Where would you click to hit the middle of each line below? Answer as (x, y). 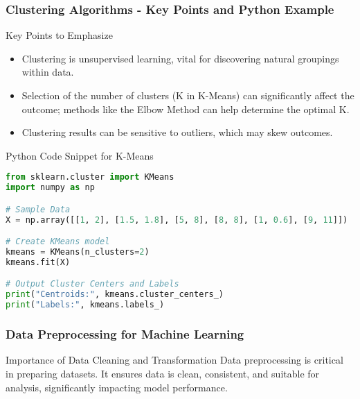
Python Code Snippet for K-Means (80, 155)
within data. (48, 72)
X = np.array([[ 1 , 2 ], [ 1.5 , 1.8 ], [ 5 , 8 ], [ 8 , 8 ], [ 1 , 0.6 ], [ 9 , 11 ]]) (177, 220)
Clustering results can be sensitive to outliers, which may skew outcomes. (177, 132)
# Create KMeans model (58, 242)
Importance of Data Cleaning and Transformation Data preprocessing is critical (174, 360)
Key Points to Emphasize (59, 35)
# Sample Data (38, 209)
